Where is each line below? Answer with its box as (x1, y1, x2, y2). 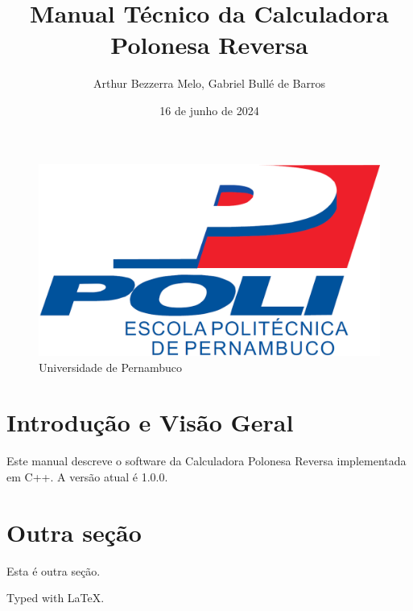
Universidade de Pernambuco (39, 358, 183, 375)
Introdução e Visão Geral (6, 406, 294, 439)
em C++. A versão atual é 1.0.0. (6, 468, 168, 485)
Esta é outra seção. (6, 562, 101, 579)
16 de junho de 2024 (159, 101, 259, 118)
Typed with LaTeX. (6, 589, 105, 606)
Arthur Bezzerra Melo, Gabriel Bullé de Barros (93, 75, 326, 92)
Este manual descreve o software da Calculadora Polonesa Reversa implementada (6, 452, 407, 469)
